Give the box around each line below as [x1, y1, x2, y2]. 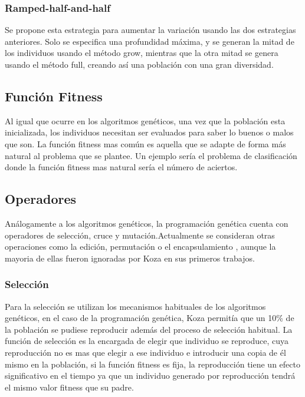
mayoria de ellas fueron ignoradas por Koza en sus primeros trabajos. [5, 252, 255, 264]
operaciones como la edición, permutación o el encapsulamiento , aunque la [5, 240, 276, 253]
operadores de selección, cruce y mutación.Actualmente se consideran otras [5, 229, 275, 241]
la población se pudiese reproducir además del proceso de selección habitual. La [5, 323, 293, 335]
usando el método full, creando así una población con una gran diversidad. [5, 58, 274, 70]
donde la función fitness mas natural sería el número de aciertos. [5, 161, 238, 173]
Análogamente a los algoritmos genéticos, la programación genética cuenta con [5, 217, 288, 229]
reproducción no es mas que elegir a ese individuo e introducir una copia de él [5, 346, 286, 358]
